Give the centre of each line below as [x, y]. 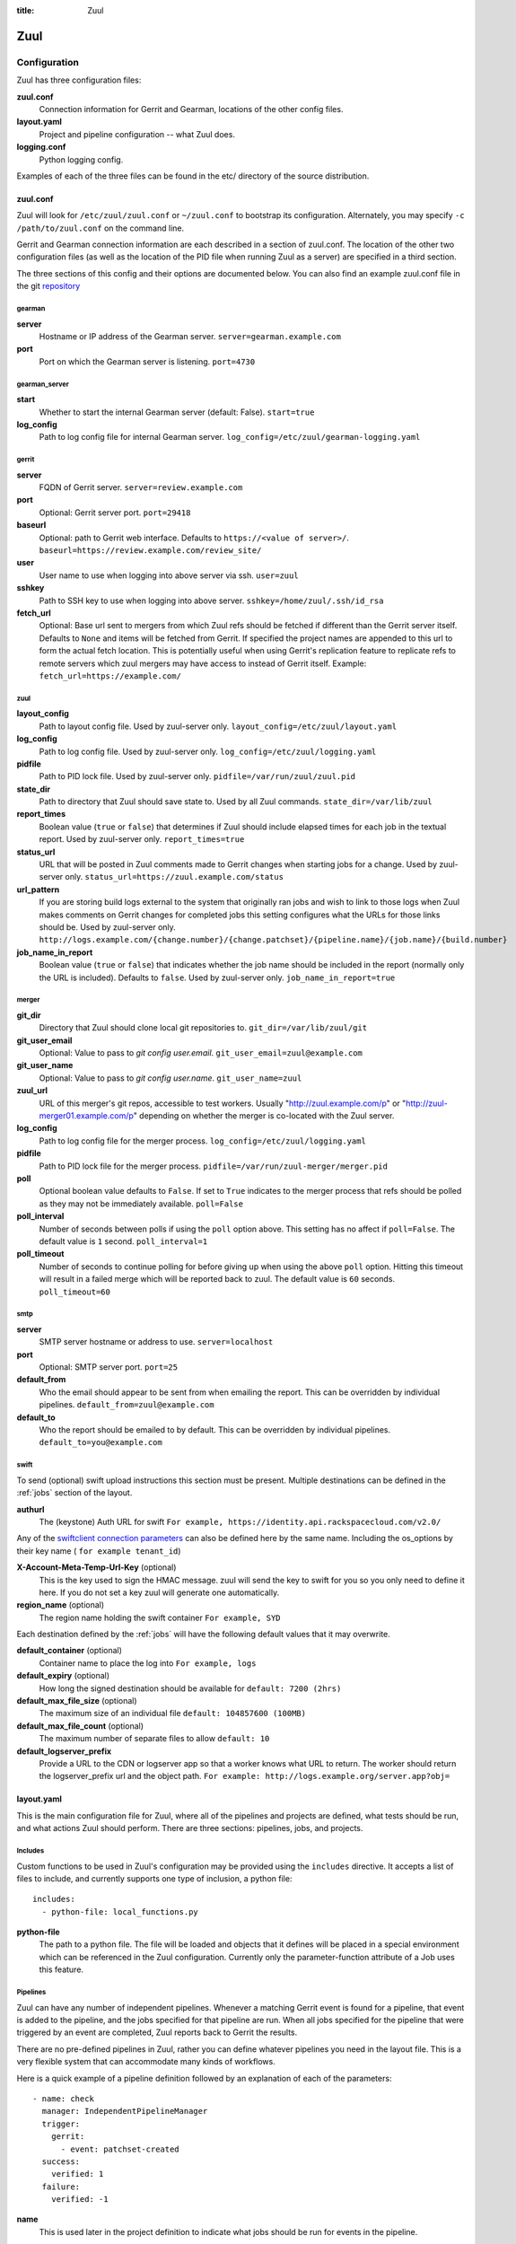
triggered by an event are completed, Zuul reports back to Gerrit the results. [157, 2032]
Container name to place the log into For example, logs [148, 1663]
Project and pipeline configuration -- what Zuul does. [137, 134]
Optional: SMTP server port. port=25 [109, 1367]
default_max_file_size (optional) [77, 1701]
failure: [61, 2187]
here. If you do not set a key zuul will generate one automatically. [159, 1592]
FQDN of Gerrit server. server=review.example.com [141, 487]
